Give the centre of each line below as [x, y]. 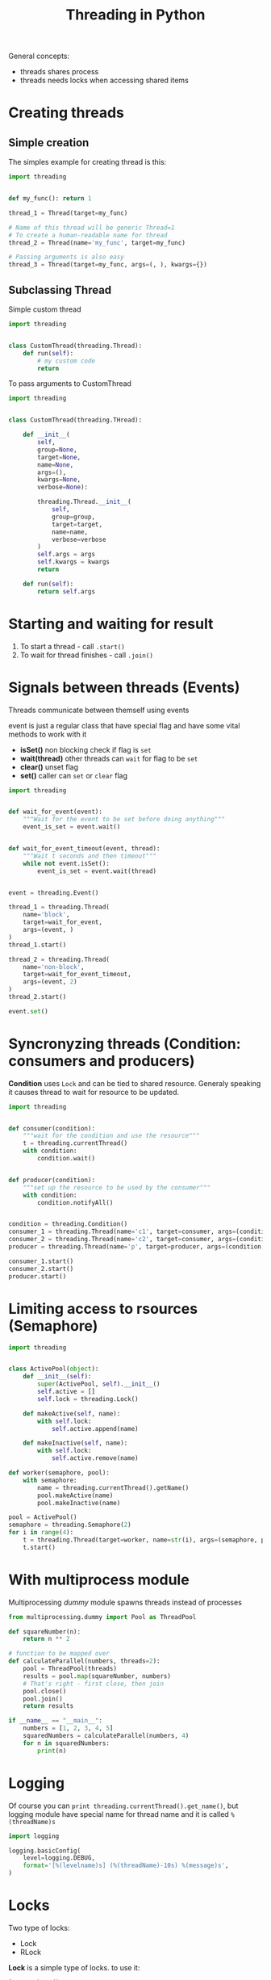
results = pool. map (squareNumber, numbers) [97, 1676]
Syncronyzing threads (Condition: [125, 1044]
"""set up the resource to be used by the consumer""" [117, 1187]
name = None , [56, 465]
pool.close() [45, 1691]
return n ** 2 [46, 1639]
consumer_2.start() [41, 1269]
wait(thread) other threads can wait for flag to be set [109, 758]
